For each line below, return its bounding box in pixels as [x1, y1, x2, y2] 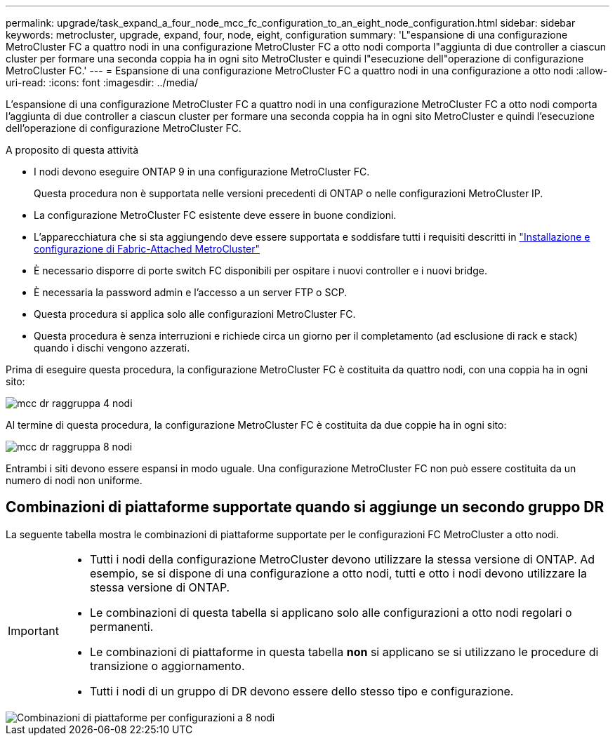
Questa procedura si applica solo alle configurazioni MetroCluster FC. [34, 308, 356, 320]
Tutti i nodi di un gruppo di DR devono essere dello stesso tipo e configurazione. [89, 683, 514, 698]
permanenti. [89, 619, 154, 634]
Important [8, 623, 59, 638]
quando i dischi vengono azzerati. [34, 342, 190, 354]
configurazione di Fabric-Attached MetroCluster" [34, 243, 260, 255]
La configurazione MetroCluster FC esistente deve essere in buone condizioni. [34, 209, 397, 221]
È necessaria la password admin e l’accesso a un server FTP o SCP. [34, 286, 348, 298]
